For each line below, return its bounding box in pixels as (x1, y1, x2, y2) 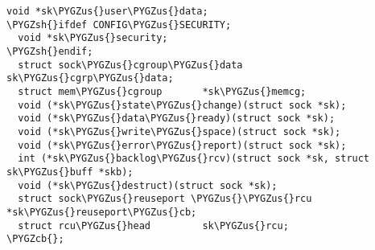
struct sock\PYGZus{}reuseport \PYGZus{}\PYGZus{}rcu (18, 193, 312, 205)
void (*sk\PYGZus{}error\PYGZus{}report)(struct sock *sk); (18, 139, 347, 151)
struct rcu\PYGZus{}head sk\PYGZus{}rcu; (18, 219, 289, 232)
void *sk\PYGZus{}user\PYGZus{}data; (6, 6, 208, 17)
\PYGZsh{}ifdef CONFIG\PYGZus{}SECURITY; (6, 18, 232, 31)
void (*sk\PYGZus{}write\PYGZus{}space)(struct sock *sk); (18, 125, 341, 137)
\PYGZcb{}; (6, 233, 64, 245)
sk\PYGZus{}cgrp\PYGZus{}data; (6, 72, 174, 84)
